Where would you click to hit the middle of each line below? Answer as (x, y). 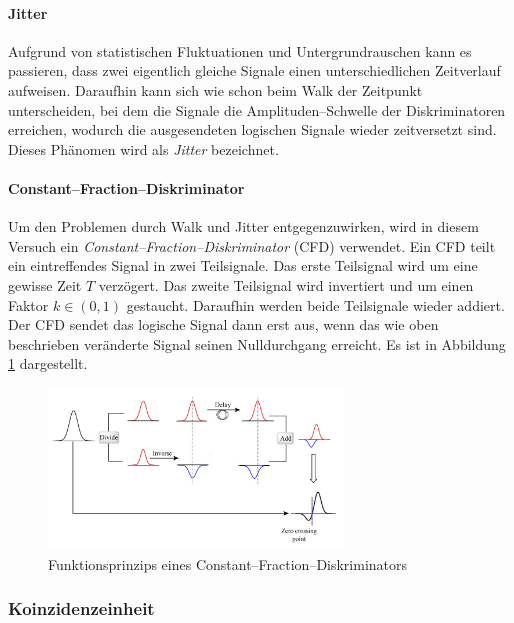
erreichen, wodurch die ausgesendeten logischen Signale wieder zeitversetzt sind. (252, 129)
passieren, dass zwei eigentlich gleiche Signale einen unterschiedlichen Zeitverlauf (254, 70)
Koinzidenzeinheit (81, 608)
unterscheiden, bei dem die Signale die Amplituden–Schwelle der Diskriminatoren (257, 109)
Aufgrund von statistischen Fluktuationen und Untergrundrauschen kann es (240, 50)
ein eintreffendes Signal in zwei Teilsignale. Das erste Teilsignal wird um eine (243, 265)
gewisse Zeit (45, 284)
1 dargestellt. (48, 363)
